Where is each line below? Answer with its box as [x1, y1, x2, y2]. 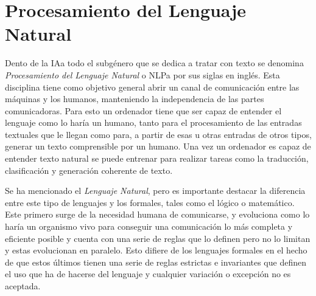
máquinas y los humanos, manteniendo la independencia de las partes [5, 92, 264, 105]
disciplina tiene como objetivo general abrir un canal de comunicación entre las [5, 80, 300, 93]
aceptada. [5, 280, 41, 292]
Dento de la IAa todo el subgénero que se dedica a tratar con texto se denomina [5, 57, 304, 69]
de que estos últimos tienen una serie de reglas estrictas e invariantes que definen [5, 255, 306, 268]
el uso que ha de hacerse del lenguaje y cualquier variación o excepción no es [5, 267, 291, 280]
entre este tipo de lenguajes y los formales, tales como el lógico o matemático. [5, 196, 295, 208]
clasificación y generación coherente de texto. [5, 163, 173, 176]
